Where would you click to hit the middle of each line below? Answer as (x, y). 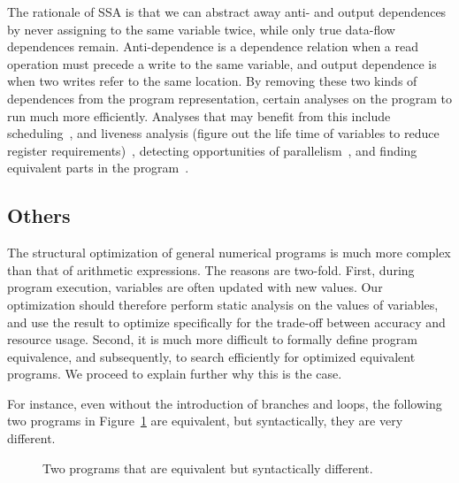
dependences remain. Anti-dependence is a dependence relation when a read (213, 46)
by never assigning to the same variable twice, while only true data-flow (201, 29)
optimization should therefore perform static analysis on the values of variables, (223, 304)
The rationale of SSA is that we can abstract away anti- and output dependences (227, 11)
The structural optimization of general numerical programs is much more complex (229, 253)
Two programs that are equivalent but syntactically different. (208, 468)
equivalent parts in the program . (98, 168)
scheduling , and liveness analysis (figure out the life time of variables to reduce (223, 133)
